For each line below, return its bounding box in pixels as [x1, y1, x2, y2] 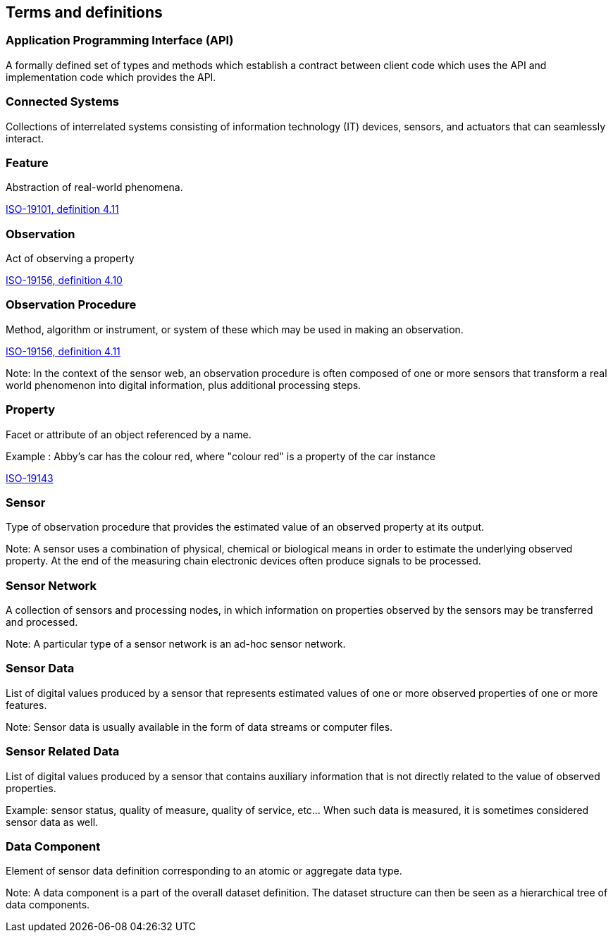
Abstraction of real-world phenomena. [6, 181, 183, 194]
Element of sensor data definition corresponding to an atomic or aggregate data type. [6, 865, 402, 877]
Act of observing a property [6, 252, 135, 265]
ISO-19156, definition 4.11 [6, 345, 120, 357]
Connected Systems [6, 94, 120, 109]
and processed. [6, 616, 78, 629]
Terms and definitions [6, 4, 163, 21]
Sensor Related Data [6, 744, 120, 759]
